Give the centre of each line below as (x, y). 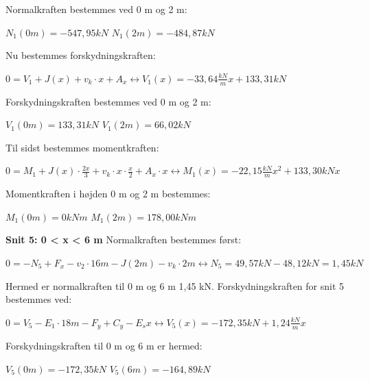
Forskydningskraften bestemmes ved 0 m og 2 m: (108, 101)
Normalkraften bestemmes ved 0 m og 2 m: (96, 9)
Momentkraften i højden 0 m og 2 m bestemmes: (108, 194)
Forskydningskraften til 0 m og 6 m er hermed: (104, 346)
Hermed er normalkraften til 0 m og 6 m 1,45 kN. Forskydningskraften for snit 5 (175, 285)
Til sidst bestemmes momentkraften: (82, 147)
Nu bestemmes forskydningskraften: (81, 55)
